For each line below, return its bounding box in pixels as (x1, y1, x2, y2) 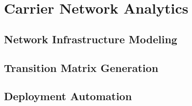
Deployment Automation (4, 88, 132, 104)
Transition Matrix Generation (4, 60, 159, 75)
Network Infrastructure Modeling (4, 31, 177, 46)
